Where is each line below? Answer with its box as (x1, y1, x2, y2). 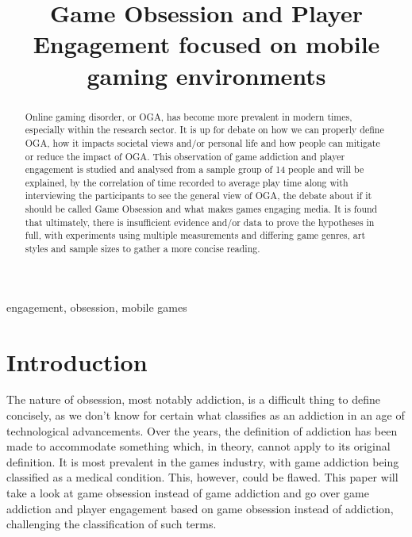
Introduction (6, 345, 148, 378)
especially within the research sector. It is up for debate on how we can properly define (25, 123, 384, 136)
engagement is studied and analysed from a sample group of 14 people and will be (25, 163, 364, 176)
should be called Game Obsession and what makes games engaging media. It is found (25, 202, 378, 216)
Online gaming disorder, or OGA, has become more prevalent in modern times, (25, 109, 352, 123)
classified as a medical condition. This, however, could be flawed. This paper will (6, 469, 399, 485)
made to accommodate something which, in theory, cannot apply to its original (6, 438, 391, 455)
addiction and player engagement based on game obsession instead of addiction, (6, 500, 394, 516)
